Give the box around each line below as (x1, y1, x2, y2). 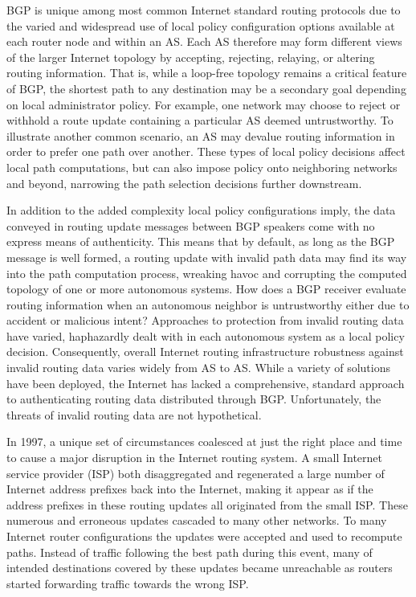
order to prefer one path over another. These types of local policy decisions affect (6, 143, 406, 160)
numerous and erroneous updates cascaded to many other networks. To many (6, 512, 387, 529)
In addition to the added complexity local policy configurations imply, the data (6, 202, 396, 219)
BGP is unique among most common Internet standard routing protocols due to (6, 2, 401, 18)
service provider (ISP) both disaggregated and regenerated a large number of (6, 464, 385, 481)
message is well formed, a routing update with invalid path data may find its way (6, 248, 407, 265)
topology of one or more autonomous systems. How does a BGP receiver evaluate (6, 280, 406, 297)
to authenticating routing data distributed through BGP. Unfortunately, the (6, 391, 381, 407)
